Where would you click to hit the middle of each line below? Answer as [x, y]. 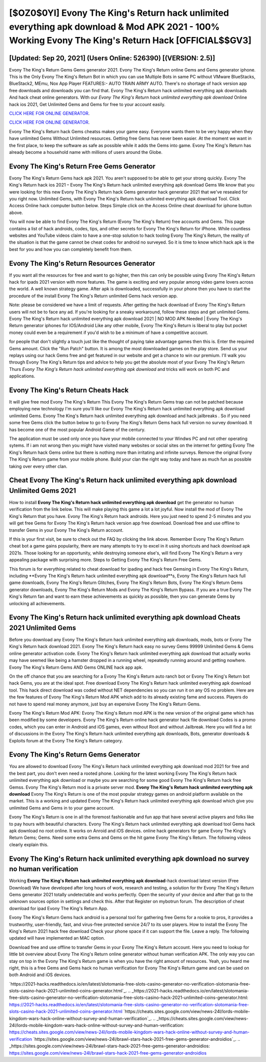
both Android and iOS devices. [40, 975]
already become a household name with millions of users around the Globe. [86, 152]
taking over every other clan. [38, 466]
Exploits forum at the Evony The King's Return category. [66, 740]
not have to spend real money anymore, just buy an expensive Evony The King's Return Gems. [105, 704]
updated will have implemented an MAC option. [57, 938]
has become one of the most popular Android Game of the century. [77, 430]
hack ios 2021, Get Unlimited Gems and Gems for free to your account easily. [87, 104]
